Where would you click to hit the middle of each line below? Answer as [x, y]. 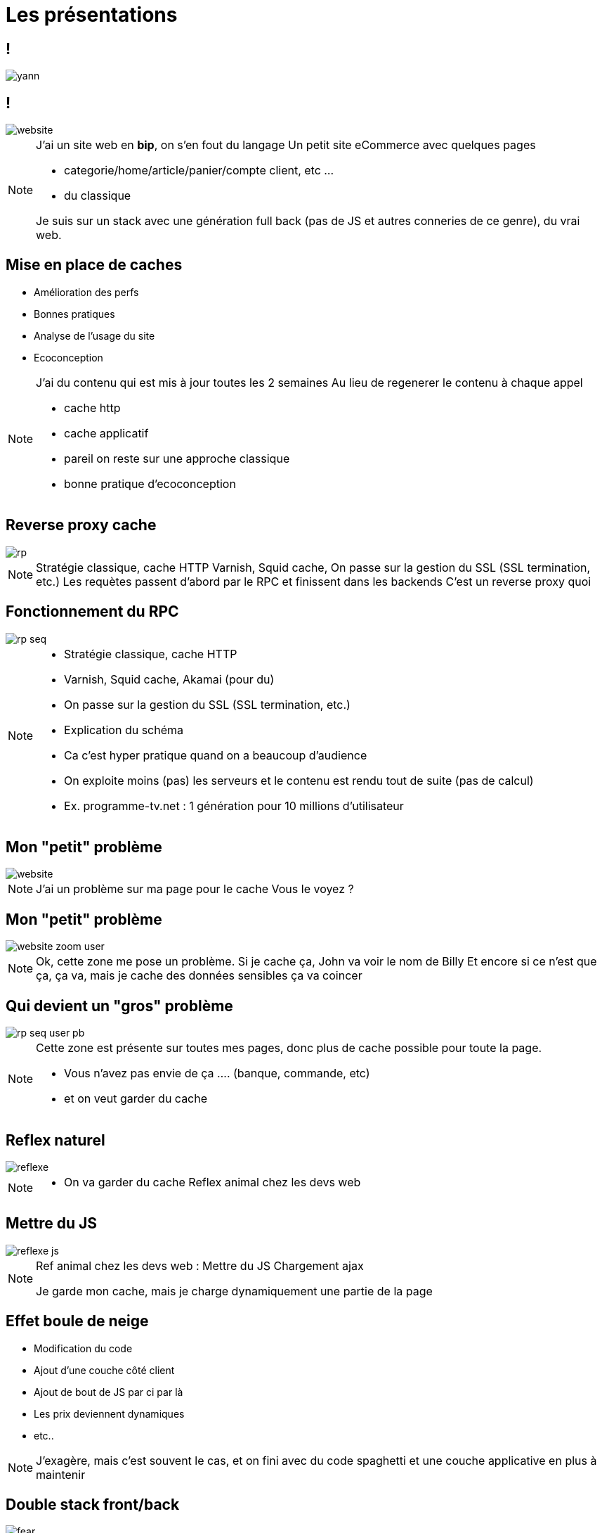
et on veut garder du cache [136, 1099]
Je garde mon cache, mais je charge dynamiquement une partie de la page [234, 1291]
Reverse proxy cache [81, 525]
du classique [98, 196]
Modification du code [83, 1348]
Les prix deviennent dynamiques [109, 1413]
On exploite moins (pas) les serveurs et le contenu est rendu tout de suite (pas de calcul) [299, 780]
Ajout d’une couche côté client [104, 1370]
